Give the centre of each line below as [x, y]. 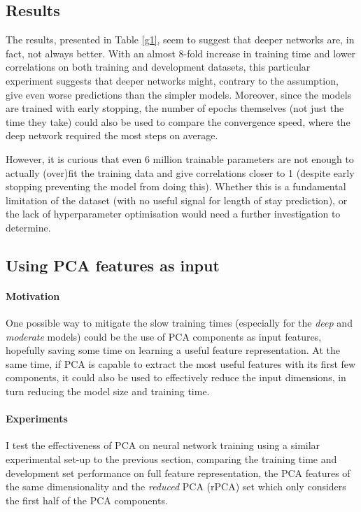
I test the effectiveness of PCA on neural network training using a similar [163, 445]
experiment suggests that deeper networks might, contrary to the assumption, [172, 80]
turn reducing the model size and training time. [108, 391]
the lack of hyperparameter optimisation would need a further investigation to [173, 214]
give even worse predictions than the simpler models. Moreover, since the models [179, 94]
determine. [28, 227]
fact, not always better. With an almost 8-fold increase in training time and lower [181, 53]
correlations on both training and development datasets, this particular [158, 67]
